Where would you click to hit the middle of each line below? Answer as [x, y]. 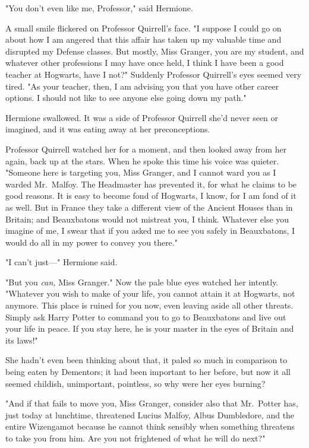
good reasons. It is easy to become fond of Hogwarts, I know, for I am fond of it [151, 196]
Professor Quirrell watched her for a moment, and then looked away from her [146, 149]
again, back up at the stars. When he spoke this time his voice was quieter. [142, 161]
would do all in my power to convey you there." [92, 242]
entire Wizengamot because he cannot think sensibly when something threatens [150, 426]
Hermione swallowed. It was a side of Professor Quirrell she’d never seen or [142, 117]
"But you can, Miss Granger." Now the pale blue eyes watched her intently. [142, 282]
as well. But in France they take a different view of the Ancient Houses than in [149, 207]
